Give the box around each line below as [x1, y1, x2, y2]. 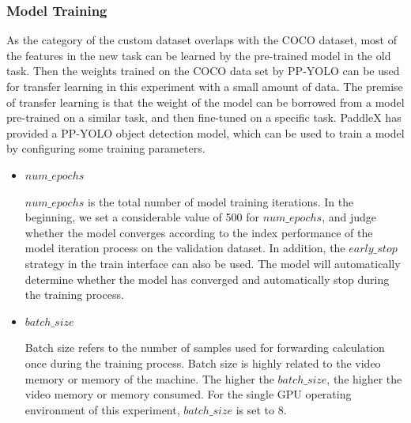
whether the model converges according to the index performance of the [25, 224, 373, 240]
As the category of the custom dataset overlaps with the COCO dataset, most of [6, 32, 397, 48]
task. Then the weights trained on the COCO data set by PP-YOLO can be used [6, 62, 400, 79]
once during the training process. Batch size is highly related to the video [25, 354, 381, 371]
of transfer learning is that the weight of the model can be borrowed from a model [6, 93, 405, 110]
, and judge [322, 209, 376, 225]
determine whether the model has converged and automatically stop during [25, 270, 390, 287]
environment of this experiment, [25, 401, 180, 417]
